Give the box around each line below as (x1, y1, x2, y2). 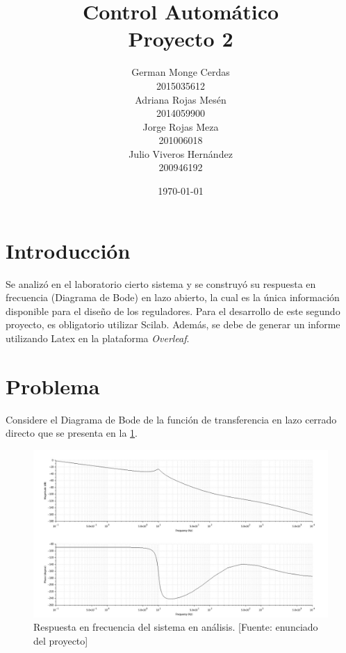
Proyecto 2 (128, 24, 233, 53)
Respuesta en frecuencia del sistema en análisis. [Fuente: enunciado (33, 620, 318, 634)
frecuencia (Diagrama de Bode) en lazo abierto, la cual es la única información (6, 290, 340, 305)
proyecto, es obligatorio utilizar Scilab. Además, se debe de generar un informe (6, 317, 340, 332)
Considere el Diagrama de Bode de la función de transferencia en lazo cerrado (6, 412, 337, 426)
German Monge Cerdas (131, 65, 230, 79)
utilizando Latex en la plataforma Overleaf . (6, 330, 190, 345)
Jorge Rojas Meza (142, 119, 219, 134)
